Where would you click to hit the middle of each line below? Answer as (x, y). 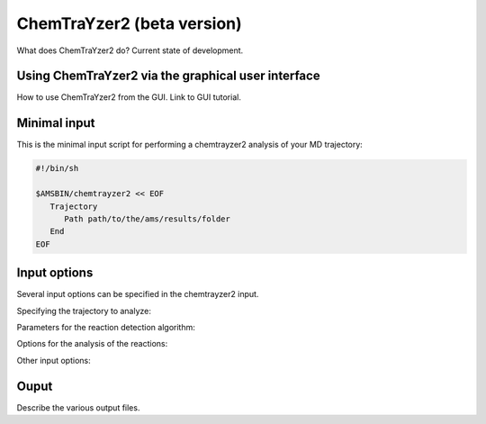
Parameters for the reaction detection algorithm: (106, 327)
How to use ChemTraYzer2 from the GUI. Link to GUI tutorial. (129, 97)
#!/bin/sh (57, 168)
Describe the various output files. (78, 407)
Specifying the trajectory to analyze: (84, 311)
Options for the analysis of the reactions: (92, 344)
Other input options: (54, 360)
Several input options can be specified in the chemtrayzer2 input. (138, 294)
